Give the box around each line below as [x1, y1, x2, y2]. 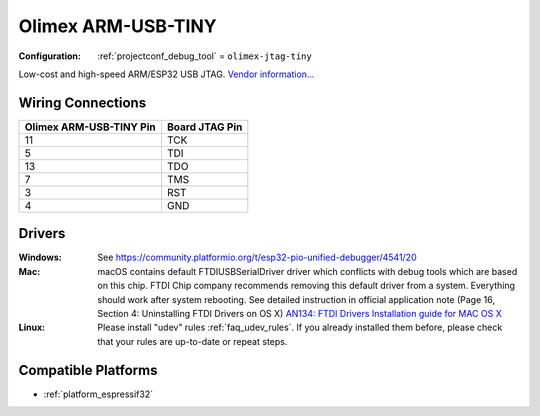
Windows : [18, 251, 62, 264]
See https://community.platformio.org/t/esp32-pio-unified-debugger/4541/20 [97, 251, 417, 264]
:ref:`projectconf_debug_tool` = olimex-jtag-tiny [97, 50, 312, 62]
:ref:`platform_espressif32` [43, 388, 154, 400]
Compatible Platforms [18, 361, 158, 379]
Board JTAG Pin [166, 120, 243, 134]
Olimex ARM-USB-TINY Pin [24, 120, 157, 134]
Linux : [18, 321, 45, 334]
